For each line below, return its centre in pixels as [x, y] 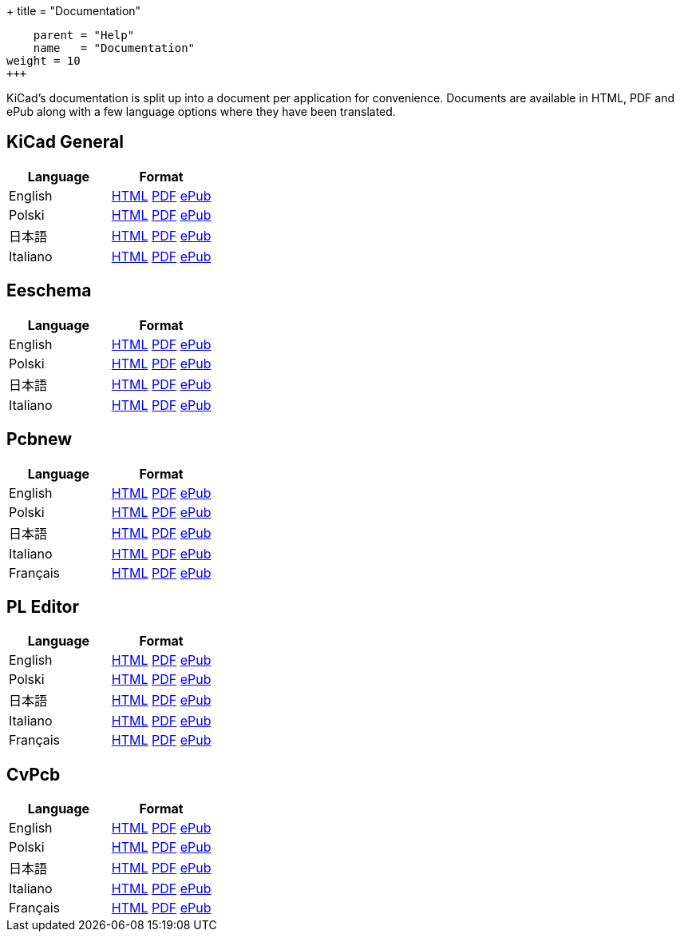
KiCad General [65, 142]
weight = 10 [43, 61]
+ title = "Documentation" [74, 11]
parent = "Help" [84, 35]
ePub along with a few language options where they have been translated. [201, 111]
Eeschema [49, 291]
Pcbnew [40, 439]
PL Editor [43, 606]
